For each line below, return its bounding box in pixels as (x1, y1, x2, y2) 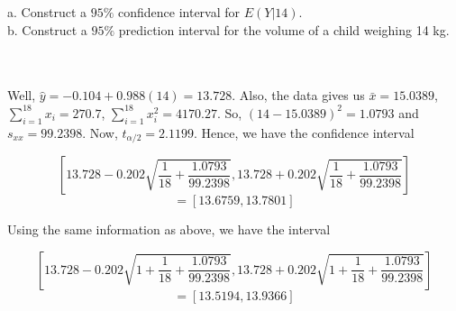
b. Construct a (7, 20, 87, 39)
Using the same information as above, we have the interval (7, 220, 331, 239)
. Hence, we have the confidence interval (193, 123, 415, 142)
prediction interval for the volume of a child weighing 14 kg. (118, 20, 450, 39)
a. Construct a (7, 3, 87, 21)
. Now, (82, 123, 118, 142)
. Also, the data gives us (232, 86, 365, 105)
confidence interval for (118, 3, 241, 21)
